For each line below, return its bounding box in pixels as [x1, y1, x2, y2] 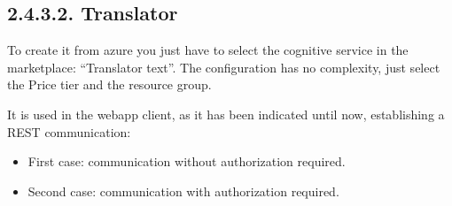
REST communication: [7, 122, 131, 141]
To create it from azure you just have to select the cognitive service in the [7, 41, 409, 59]
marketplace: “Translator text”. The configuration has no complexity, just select [7, 57, 440, 76]
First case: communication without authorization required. [27, 152, 346, 171]
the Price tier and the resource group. [7, 75, 212, 94]
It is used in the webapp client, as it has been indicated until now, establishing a [7, 104, 445, 123]
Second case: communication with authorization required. [27, 181, 339, 200]
